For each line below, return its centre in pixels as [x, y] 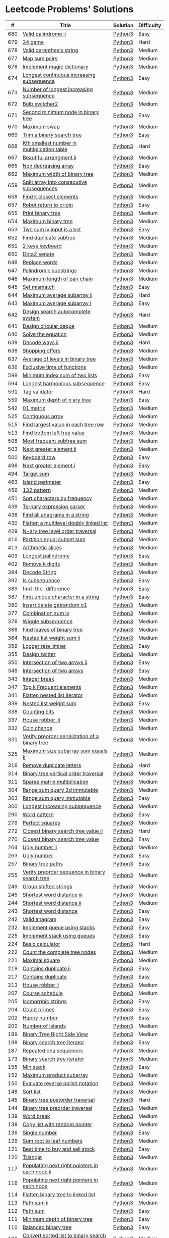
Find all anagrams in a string [56, 514]
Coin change [37, 728]
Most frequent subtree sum [55, 441]
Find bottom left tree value [54, 433]
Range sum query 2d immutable [60, 790]
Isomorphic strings [45, 1001]
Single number [40, 1132]
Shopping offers [41, 350]
